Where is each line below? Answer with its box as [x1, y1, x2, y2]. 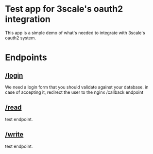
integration [5, 14, 51, 25]
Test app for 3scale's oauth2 [5, 3, 123, 15]
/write [5, 130, 24, 139]
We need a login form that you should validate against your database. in [5, 84, 149, 90]
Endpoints [5, 52, 47, 63]
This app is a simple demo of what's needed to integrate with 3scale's [5, 30, 145, 35]
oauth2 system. [5, 35, 36, 41]
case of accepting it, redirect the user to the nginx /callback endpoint [5, 89, 144, 95]
